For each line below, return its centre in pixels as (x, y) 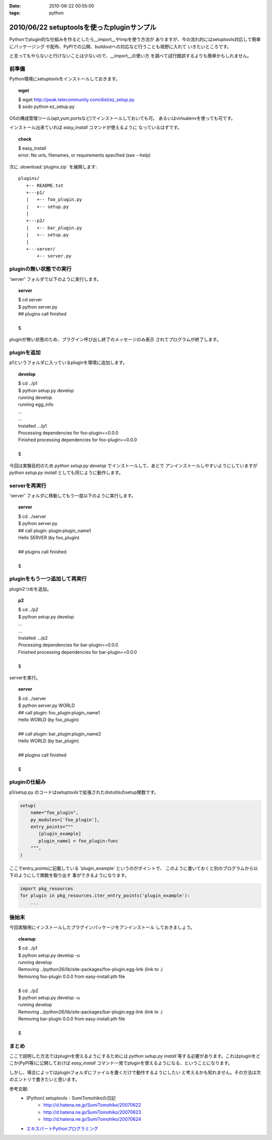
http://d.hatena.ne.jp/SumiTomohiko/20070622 (92, 1105)
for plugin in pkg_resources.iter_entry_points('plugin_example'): (105, 896)
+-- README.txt (45, 185)
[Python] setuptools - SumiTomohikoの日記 (71, 1098)
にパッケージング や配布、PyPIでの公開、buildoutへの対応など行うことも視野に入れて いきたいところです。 (120, 46)
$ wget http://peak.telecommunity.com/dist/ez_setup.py (77, 99)
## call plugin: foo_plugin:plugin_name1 (59, 712)
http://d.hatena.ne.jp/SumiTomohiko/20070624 (92, 1119)
